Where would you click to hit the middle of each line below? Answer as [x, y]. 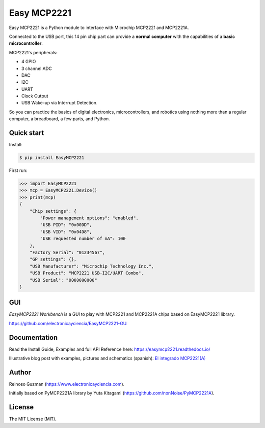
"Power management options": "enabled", [89, 218]
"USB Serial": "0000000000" [64, 280]
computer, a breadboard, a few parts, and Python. [60, 119]
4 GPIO [29, 62]
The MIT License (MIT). [33, 419]
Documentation [33, 337]
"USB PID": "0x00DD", [66, 225]
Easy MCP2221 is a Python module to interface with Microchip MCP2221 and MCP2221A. [99, 28]
